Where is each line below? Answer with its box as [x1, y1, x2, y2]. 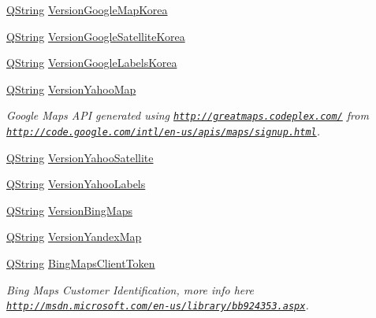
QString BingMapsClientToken [6, 255, 155, 272]
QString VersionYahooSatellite [6, 149, 154, 165]
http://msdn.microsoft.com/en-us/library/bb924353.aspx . [6, 297, 309, 313]
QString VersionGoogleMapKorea [6, 2, 168, 17]
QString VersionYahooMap [6, 80, 136, 97]
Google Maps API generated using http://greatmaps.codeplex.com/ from [6, 107, 369, 124]
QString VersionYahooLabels [6, 176, 146, 192]
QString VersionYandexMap [6, 228, 142, 245]
